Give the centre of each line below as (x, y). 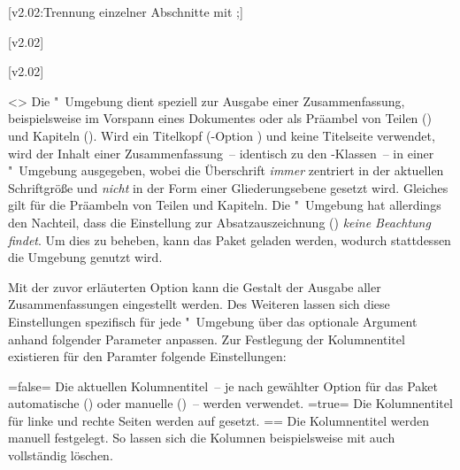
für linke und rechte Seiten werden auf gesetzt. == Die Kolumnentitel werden (219, 420)
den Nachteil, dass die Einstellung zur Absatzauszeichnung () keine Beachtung (219, 222)
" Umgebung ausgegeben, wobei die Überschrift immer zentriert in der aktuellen (226, 170)
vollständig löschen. (61, 455)
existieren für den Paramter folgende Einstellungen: (147, 356)
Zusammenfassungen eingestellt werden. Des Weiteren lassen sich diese (199, 304)
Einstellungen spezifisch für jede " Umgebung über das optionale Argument (213, 321)
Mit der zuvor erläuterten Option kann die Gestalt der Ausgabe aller (195, 286)
